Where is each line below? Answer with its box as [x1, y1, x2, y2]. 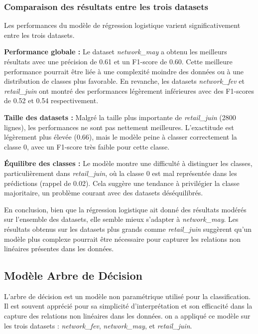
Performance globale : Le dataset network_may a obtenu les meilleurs [4, 46, 227, 57]
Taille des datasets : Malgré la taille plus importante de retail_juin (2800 [4, 112, 236, 122]
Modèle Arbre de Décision [4, 268, 142, 283]
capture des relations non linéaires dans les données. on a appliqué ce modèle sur [4, 311, 251, 321]
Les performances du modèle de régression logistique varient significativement [4, 20, 241, 30]
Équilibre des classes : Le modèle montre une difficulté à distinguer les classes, [4, 158, 253, 168]
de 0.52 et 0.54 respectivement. [4, 95, 99, 106]
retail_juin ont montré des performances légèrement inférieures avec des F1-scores [4, 85, 255, 96]
